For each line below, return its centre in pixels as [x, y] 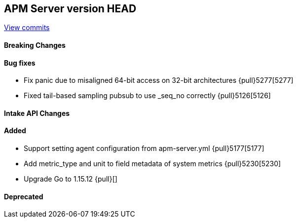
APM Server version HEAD [70, 9]
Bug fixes [20, 63]
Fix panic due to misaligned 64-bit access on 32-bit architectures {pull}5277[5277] [159, 80]
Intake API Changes [37, 113]
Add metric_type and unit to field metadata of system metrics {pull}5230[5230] [152, 164]
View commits [27, 28]
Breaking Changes [35, 45]
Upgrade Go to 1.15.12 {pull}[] [71, 179]
